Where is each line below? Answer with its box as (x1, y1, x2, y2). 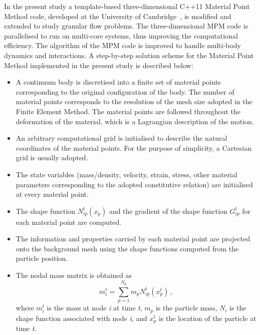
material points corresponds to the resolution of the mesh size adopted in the (16, 96, 252, 107)
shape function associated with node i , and (16, 312, 147, 323)
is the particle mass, (155, 302, 217, 313)
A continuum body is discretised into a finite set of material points (16, 77, 221, 87)
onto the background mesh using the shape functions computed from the (16, 243, 239, 253)
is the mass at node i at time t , (47, 302, 142, 313)
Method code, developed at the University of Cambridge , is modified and (4, 11, 231, 21)
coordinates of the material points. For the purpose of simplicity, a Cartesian (16, 142, 251, 153)
